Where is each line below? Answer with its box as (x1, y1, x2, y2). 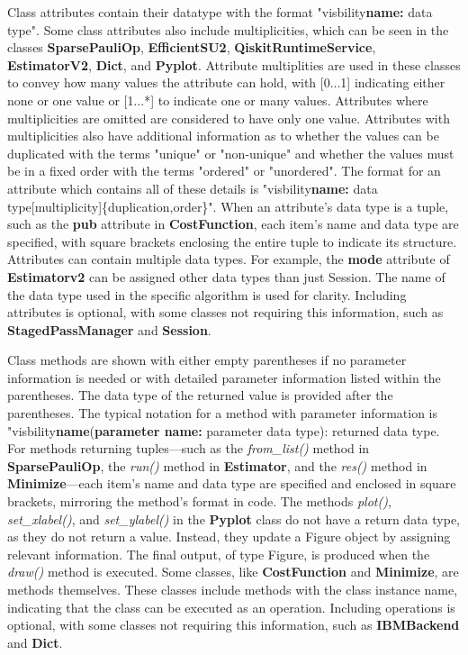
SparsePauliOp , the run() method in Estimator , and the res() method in (7, 456, 427, 475)
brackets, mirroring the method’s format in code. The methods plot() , (7, 492, 391, 511)
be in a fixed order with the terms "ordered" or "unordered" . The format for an (7, 161, 441, 180)
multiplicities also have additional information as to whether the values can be (7, 126, 439, 145)
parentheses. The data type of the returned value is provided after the (7, 386, 393, 405)
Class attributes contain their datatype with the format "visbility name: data (7, 3, 433, 21)
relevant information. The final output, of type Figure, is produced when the (7, 544, 430, 563)
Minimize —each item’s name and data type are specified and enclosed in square (7, 474, 456, 493)
